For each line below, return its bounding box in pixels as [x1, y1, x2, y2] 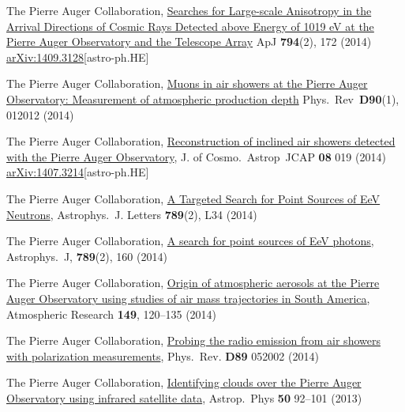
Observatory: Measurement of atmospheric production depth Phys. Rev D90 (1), [6, 90, 399, 107]
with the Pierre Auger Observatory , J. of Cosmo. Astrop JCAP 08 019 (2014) [6, 148, 386, 164]
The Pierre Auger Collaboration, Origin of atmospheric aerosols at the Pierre [6, 274, 380, 291]
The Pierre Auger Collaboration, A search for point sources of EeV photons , [6, 232, 374, 249]
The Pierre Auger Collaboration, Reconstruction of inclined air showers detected [6, 133, 396, 149]
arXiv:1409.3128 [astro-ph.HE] [6, 48, 149, 65]
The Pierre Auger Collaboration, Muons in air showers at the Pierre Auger [6, 75, 368, 92]
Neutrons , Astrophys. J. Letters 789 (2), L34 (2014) [6, 206, 257, 222]
